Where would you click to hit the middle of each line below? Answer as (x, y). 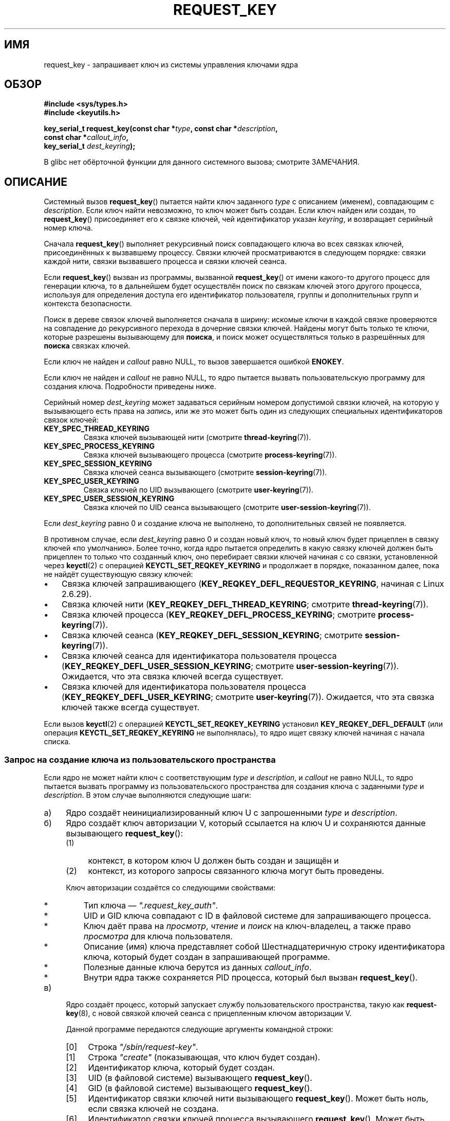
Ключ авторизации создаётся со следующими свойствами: (171, 888)
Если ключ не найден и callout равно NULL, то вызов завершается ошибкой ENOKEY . (194, 362)
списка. (57, 742)
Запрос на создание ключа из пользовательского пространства (140, 759)
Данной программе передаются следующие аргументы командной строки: (200, 1029)
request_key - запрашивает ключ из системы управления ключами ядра (171, 64)
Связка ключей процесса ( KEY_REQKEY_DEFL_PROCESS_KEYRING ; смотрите (219, 615)
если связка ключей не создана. (153, 1109)
